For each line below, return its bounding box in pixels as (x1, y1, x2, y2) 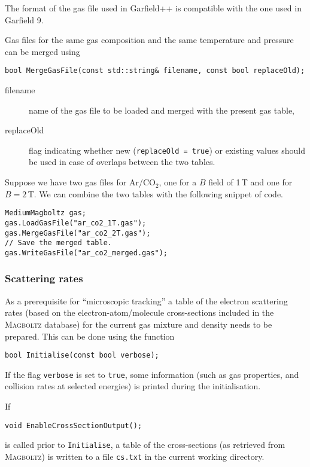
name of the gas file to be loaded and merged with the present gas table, (29, 103, 294, 116)
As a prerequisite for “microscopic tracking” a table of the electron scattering (5, 294, 288, 307)
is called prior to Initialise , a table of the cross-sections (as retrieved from (5, 438, 285, 451)
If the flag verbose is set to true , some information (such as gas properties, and (5, 368, 299, 380)
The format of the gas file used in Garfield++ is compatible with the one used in (5, 2, 302, 14)
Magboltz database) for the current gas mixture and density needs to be (5, 318, 272, 330)
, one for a (159, 176, 197, 188)
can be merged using (5, 45, 80, 57)
